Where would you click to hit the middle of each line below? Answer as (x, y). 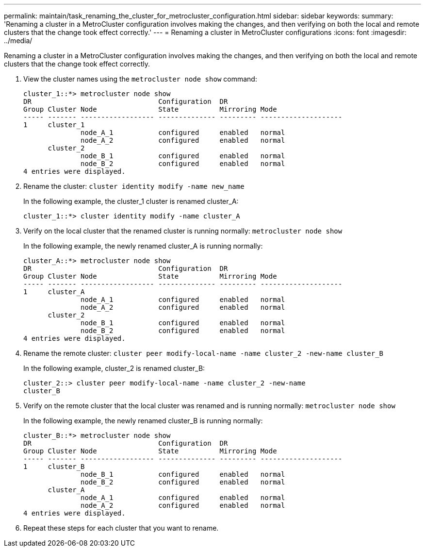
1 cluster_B (54, 467)
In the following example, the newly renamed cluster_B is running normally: (143, 421)
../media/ (18, 41)
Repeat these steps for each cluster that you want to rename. (121, 528)
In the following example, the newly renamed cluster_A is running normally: (143, 246)
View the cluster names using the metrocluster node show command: (140, 79)
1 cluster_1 (54, 125)
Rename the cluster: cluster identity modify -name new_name (134, 186)
